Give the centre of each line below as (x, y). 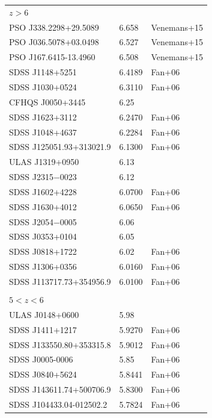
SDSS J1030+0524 (43, 86)
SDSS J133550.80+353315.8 (60, 344)
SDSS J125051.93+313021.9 (60, 147)
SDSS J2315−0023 (43, 177)
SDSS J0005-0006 (41, 359)
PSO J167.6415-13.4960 (52, 57)
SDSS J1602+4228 (43, 191)
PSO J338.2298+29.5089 (54, 27)
